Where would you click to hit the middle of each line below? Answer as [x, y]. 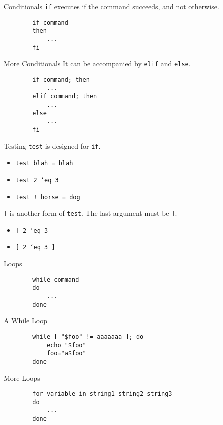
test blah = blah [44, 164]
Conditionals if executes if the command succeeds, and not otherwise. [112, 6]
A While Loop [26, 321]
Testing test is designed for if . [52, 146]
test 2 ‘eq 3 [37, 180]
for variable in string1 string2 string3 [102, 394]
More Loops [22, 378]
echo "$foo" [66, 345]
